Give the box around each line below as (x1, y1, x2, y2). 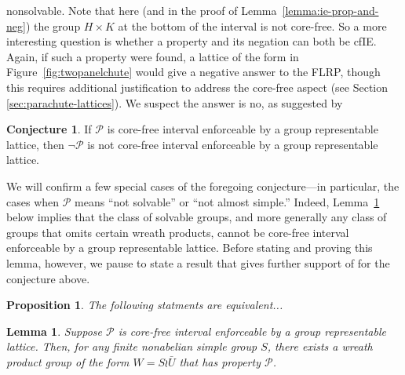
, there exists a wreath (267, 338, 373, 355)
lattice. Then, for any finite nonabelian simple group (6, 338, 257, 355)
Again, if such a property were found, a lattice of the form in (6, 48, 299, 64)
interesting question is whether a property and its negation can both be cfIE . (6, 33, 377, 49)
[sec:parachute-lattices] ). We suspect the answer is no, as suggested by (6, 94, 343, 111)
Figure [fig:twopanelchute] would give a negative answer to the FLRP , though (6, 64, 381, 80)
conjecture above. (6, 270, 90, 286)
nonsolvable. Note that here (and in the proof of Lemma (6, 2, 277, 18)
